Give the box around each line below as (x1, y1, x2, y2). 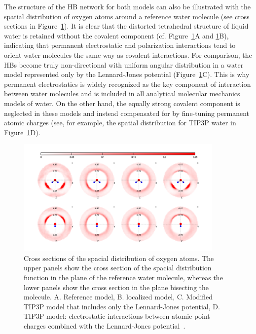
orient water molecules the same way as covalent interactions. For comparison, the (4, 49, 252, 60)
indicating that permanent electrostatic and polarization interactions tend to (4, 40, 236, 50)
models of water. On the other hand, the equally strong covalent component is (4, 98, 240, 108)
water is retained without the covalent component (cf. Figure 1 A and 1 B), (4, 30, 229, 40)
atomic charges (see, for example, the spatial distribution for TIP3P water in (4, 117, 236, 128)
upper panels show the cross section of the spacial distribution (24, 262, 212, 273)
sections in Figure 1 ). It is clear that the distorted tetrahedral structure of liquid (4, 21, 249, 31)
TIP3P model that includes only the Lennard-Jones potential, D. (24, 301, 220, 311)
